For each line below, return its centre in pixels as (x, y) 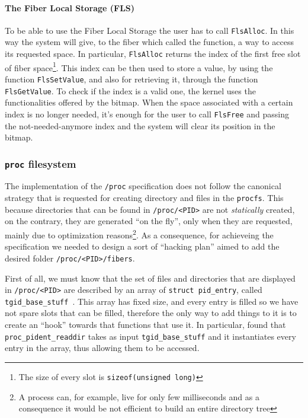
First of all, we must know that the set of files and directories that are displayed (150, 278)
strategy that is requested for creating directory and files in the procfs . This (144, 198)
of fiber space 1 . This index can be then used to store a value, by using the (139, 66)
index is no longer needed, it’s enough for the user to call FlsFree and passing (147, 114)
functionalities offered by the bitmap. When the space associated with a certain (149, 102)
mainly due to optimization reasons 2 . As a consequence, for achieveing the (139, 234)
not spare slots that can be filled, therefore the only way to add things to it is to (151, 313)
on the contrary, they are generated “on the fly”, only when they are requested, (149, 221)
